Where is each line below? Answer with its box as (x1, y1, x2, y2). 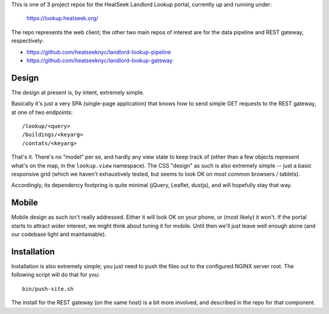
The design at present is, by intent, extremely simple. (11, 88, 144, 96)
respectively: (11, 37, 44, 45)
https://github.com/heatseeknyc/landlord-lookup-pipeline (26, 48, 171, 55)
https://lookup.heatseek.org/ (26, 15, 99, 22)
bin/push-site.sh (22, 285, 74, 292)
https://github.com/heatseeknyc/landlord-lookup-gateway (26, 57, 173, 64)
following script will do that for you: (11, 271, 100, 279)
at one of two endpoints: (11, 109, 73, 116)
